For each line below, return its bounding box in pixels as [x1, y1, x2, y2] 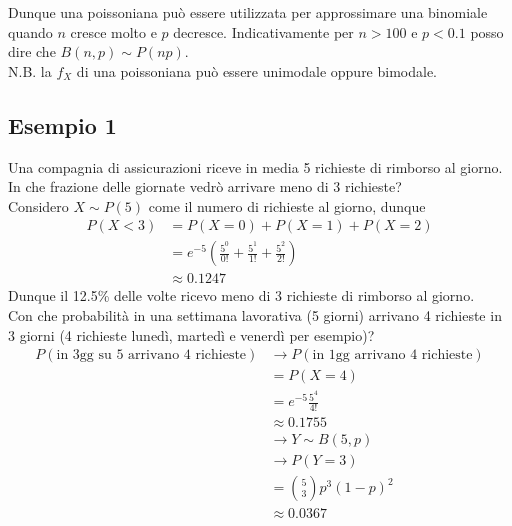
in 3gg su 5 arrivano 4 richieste [56, 348, 247, 363]
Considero [8, 195, 69, 216]
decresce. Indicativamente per [173, 21, 354, 42]
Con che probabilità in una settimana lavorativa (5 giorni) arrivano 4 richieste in [8, 305, 502, 326]
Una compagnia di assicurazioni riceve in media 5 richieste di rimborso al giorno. [8, 156, 503, 177]
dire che [8, 41, 56, 62]
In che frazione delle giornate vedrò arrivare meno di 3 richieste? [8, 176, 402, 197]
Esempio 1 [8, 109, 117, 140]
